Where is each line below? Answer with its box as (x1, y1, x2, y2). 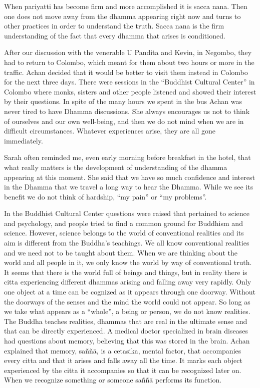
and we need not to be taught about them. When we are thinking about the (4, 247, 237, 257)
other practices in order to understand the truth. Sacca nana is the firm (4, 20, 224, 31)
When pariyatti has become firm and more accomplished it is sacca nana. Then (4, 1, 247, 11)
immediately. (4, 135, 43, 145)
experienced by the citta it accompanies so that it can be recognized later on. (4, 364, 241, 375)
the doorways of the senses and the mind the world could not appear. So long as (4, 296, 250, 306)
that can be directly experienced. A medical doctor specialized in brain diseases (4, 325, 248, 336)
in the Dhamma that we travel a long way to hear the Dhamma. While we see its (4, 181, 253, 192)
